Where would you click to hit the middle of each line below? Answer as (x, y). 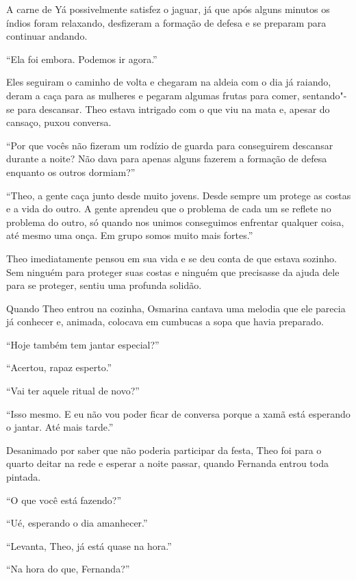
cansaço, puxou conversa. (59, 122)
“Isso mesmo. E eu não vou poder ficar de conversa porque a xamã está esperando (178, 413)
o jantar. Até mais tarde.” (60, 427)
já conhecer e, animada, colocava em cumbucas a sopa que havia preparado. (165, 321)
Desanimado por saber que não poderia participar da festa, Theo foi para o (164, 450)
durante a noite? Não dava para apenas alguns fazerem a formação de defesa (167, 159)
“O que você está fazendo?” (64, 500)
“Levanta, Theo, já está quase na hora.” (89, 545)
